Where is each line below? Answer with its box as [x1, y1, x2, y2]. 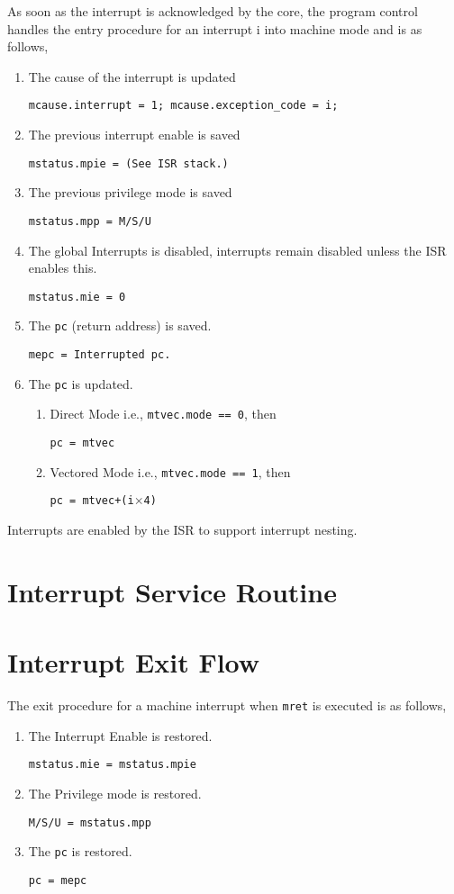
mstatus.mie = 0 [28, 290, 126, 303]
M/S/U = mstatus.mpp [28, 816, 151, 829]
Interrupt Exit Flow [7, 644, 260, 681]
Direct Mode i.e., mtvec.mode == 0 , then [50, 404, 277, 423]
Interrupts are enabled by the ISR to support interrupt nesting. [7, 519, 358, 538]
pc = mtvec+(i [50, 494, 134, 508]
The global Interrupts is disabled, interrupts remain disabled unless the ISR [28, 240, 447, 259]
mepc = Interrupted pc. [28, 348, 171, 362]
